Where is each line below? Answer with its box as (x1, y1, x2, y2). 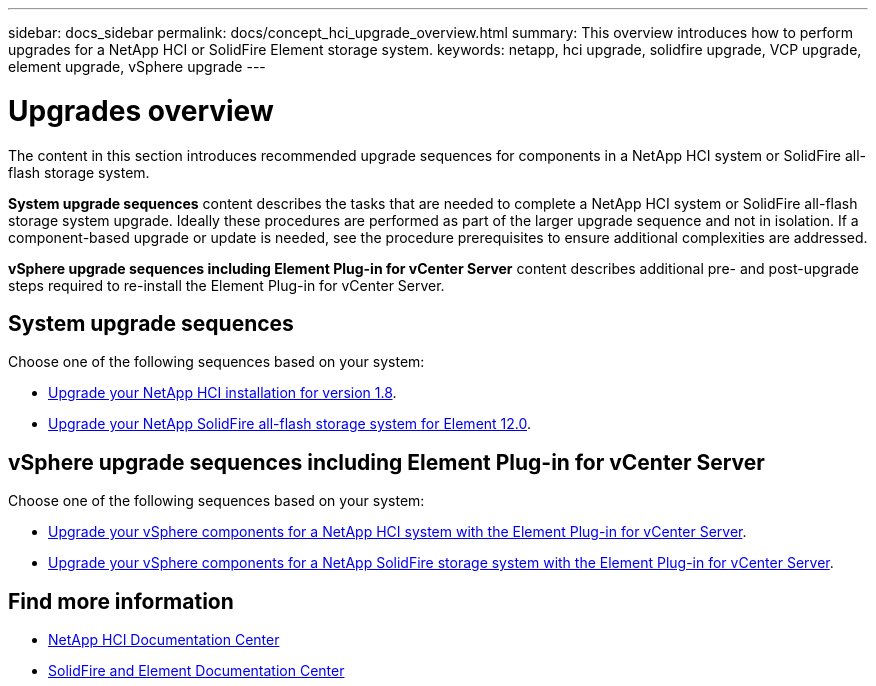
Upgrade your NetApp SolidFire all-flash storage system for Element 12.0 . (48, 415, 532, 433)
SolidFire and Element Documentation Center (48, 662, 345, 680)
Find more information (8, 588, 234, 614)
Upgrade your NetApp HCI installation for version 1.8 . (48, 384, 397, 402)
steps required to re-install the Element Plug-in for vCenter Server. (8, 276, 445, 294)
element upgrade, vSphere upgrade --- (8, 58, 266, 75)
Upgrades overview (8, 93, 274, 128)
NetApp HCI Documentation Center (48, 631, 280, 649)
